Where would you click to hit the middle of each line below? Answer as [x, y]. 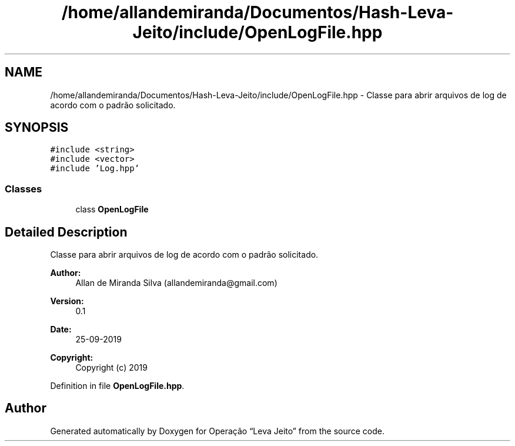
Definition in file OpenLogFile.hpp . [117, 386]
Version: [67, 301]
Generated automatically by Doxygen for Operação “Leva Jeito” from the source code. [218, 431]
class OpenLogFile [112, 209]
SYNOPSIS [37, 128]
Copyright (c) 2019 [111, 368]
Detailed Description [66, 232]
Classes [24, 189]
